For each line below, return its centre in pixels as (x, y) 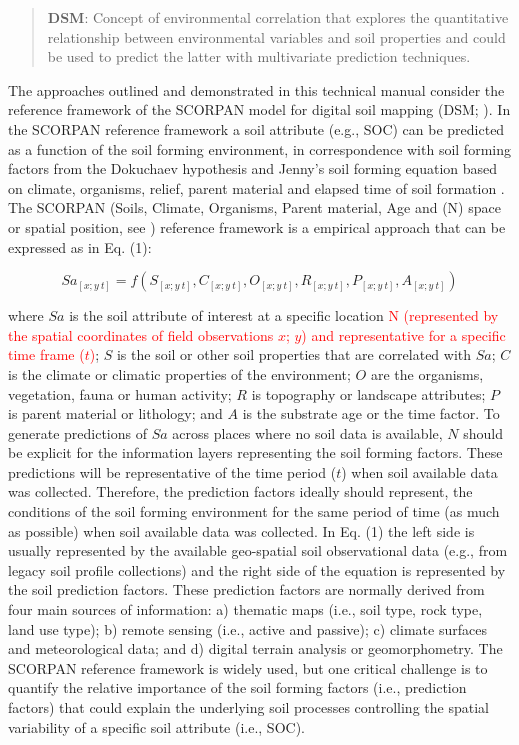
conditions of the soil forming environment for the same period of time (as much (254, 511)
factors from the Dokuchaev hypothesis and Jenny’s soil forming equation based (253, 168)
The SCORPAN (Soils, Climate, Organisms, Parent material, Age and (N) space (254, 207)
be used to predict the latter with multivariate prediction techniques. (259, 56)
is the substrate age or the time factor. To (371, 413)
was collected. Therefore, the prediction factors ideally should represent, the (240, 491)
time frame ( (46, 354)
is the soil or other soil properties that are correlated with (294, 354)
